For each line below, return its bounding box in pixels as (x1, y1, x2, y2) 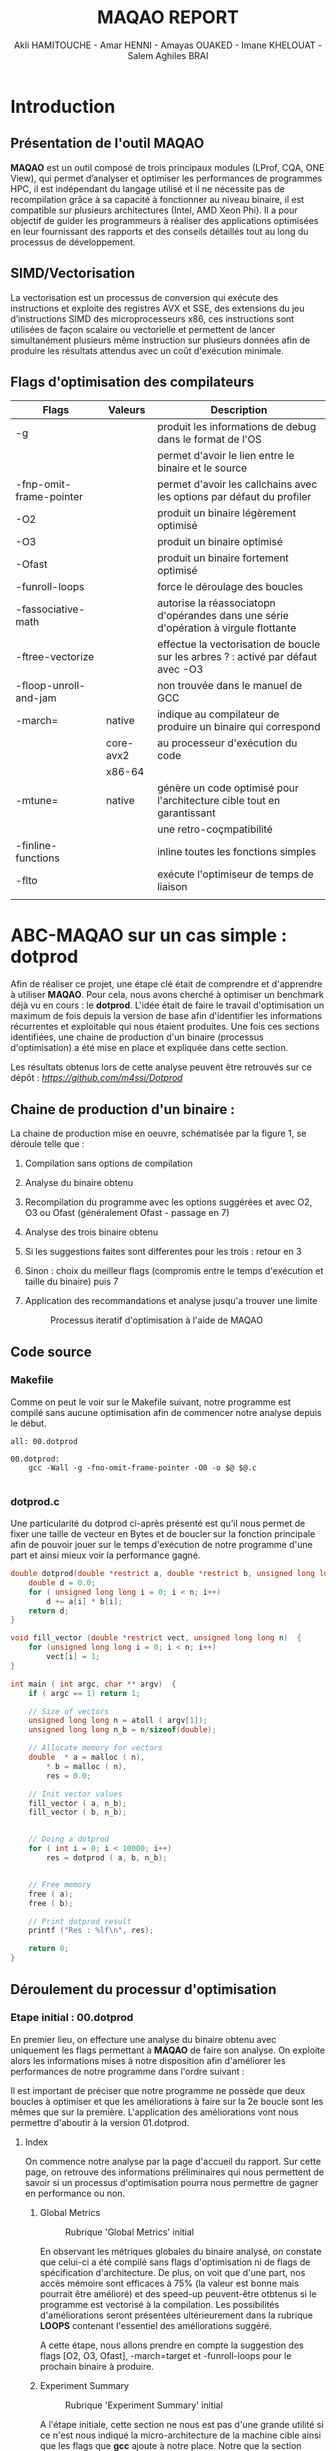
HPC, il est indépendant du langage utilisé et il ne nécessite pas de (10, 182, 285, 195)
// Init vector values (28, 1789, 123, 1799)
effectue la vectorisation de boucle (156, 637, 321, 651)
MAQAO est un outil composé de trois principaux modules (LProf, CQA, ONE (10, 161, 325, 173)
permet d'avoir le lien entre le (156, 449, 295, 463)
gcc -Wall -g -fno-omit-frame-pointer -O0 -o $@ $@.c (28, 1462, 257, 1473)
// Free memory (28, 1879, 92, 1890)
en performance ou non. (24, 2187, 126, 2199)
